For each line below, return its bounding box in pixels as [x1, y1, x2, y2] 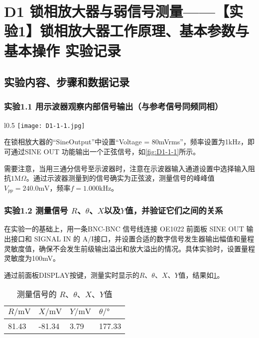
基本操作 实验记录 [4, 40, 121, 60]
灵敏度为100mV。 [4, 253, 60, 263]
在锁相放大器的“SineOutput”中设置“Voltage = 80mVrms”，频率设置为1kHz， [4, 136, 248, 147]
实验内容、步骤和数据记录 [4, 74, 129, 90]
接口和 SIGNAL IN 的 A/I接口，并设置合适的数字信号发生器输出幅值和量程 [10, 233, 255, 244]
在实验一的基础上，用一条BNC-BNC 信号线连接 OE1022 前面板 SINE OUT [4, 224, 244, 234]
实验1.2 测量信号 [4, 204, 68, 217]
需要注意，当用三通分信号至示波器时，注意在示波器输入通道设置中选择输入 [4, 163, 248, 173]
